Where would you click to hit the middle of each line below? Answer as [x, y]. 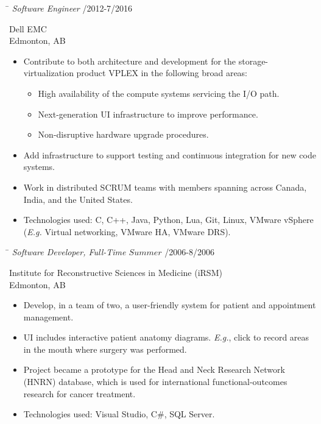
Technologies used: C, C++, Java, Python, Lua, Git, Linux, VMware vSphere [168, 220]
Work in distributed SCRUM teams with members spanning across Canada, [165, 187]
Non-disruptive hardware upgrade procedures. [123, 134]
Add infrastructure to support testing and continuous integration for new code [170, 154]
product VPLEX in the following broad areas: [162, 73]
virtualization [48, 73]
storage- [253, 61]
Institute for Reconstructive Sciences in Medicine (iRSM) [116, 272]
